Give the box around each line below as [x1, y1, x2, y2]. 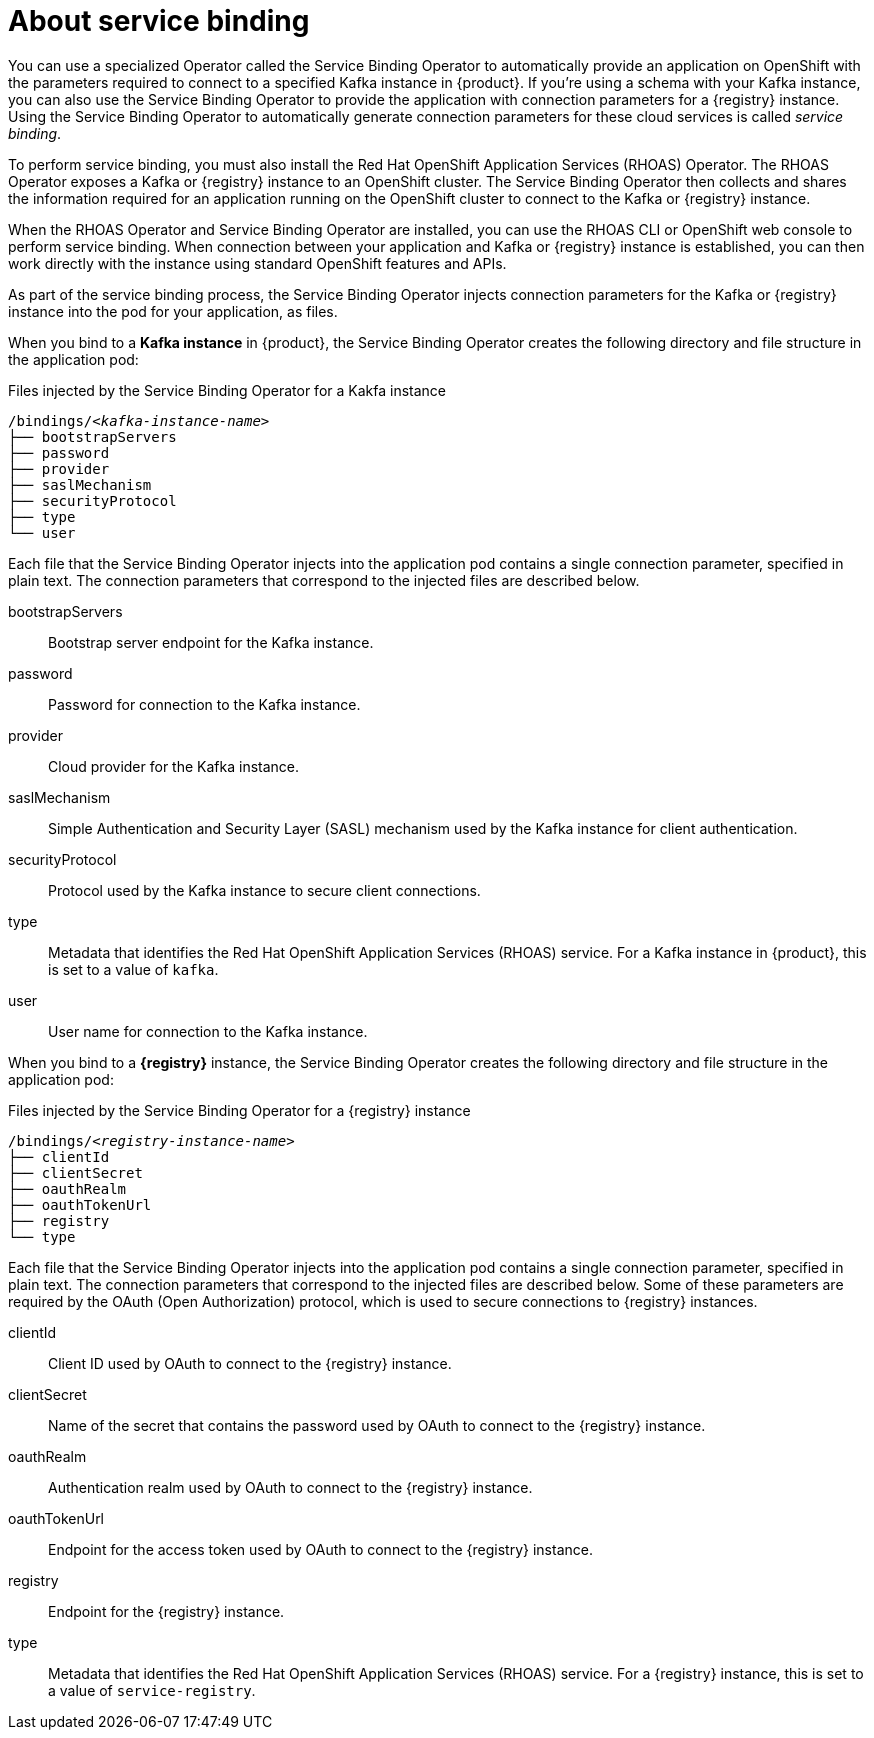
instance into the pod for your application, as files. [8, 302, 338, 320]
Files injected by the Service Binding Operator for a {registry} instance [8, 1101, 471, 1119]
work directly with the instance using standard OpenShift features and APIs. [8, 254, 507, 272]
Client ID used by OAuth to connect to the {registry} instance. [48, 1354, 452, 1372]
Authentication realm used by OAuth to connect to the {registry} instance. [48, 1478, 533, 1496]
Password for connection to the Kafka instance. [48, 695, 361, 713]
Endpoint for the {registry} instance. [48, 1602, 285, 1620]
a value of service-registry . [48, 1681, 256, 1699]
